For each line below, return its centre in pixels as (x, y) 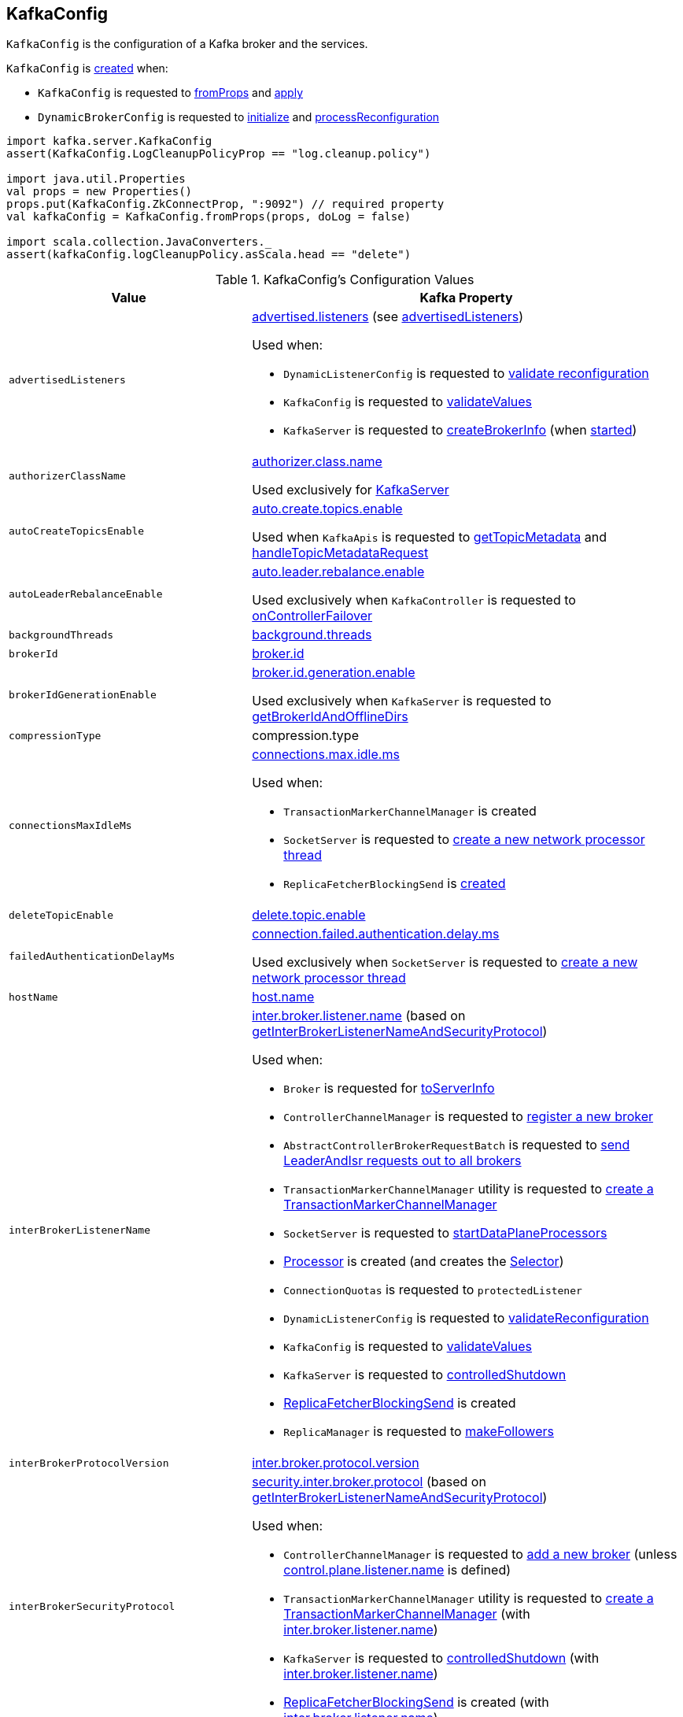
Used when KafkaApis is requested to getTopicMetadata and (430, 537)
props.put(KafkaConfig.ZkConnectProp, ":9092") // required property (225, 204)
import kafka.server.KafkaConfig (109, 141)
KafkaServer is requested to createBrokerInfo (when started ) (460, 430)
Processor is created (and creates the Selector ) (424, 1262)
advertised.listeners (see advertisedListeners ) (388, 317)
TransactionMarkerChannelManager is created (410, 811)
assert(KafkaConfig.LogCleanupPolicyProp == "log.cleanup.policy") (219, 154)
